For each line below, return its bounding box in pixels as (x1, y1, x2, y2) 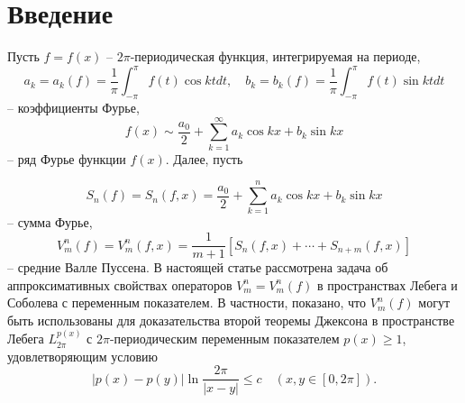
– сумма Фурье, (7, 213, 93, 232)
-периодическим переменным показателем (109, 329, 340, 348)
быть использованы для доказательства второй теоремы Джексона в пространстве (7, 310, 455, 329)
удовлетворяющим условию (7, 346, 158, 365)
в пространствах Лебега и (316, 275, 458, 294)
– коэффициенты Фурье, (7, 98, 140, 117)
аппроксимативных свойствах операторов (7, 275, 232, 294)
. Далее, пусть (165, 149, 243, 168)
